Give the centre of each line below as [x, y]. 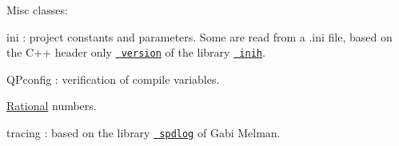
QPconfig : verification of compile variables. [113, 79]
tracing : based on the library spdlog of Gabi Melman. [144, 133]
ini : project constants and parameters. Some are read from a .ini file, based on [199, 36]
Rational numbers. [52, 106]
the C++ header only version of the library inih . [136, 52]
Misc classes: [37, 10]
